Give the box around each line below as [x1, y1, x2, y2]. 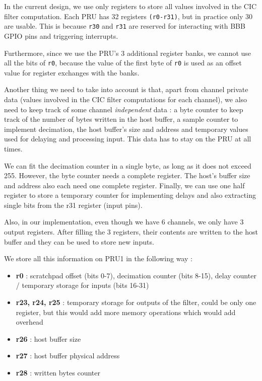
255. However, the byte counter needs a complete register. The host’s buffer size [4, 170, 250, 181]
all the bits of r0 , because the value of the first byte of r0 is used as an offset [4, 57, 242, 68]
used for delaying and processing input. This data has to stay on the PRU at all [4, 133, 251, 144]
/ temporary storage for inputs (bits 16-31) [16, 280, 149, 290]
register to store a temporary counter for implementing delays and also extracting [4, 190, 256, 200]
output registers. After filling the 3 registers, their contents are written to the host [4, 226, 258, 237]
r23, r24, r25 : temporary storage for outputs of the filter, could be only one [16, 297, 256, 308]
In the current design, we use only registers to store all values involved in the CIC [4, 1, 257, 11]
